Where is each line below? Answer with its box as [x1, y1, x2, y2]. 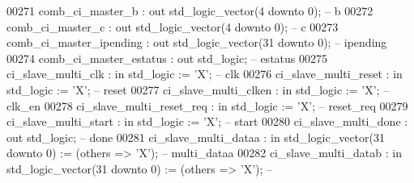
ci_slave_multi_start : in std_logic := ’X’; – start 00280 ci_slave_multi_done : [6, 113, 408, 130]
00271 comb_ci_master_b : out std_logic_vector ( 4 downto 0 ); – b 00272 [6, 2, 373, 19]
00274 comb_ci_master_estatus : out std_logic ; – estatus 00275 [6, 49, 327, 66]
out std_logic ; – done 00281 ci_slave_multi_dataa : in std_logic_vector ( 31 [6, 128, 386, 145]
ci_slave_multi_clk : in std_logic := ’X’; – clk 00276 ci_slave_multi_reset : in [6, 65, 403, 82]
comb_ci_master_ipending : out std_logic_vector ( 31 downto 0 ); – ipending [6, 34, 387, 51]
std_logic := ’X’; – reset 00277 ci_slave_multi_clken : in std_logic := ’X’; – [6, 81, 390, 98]
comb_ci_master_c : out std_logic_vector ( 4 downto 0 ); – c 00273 [6, 18, 339, 35]
